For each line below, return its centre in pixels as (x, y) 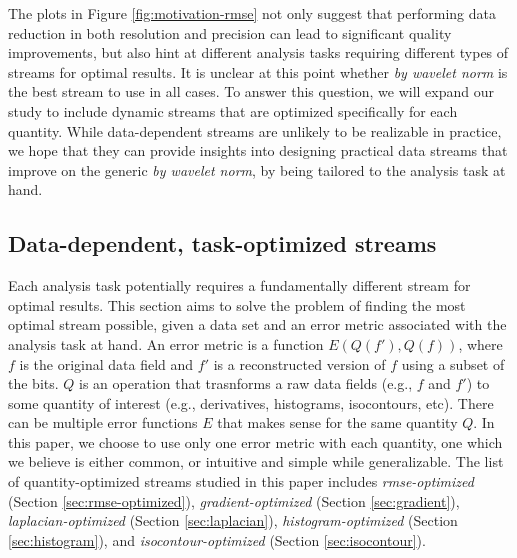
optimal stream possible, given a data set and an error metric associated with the (257, 324)
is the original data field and (106, 363)
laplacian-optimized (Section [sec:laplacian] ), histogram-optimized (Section (233, 520)
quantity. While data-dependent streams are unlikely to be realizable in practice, (255, 130)
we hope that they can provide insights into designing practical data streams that (258, 150)
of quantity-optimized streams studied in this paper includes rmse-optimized (241, 481)
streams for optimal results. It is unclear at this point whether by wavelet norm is (258, 71)
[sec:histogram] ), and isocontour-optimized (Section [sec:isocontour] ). (217, 539)
